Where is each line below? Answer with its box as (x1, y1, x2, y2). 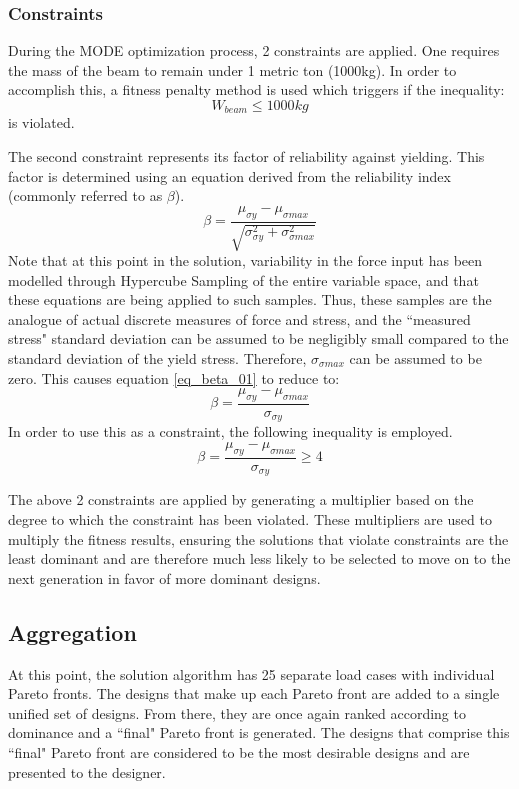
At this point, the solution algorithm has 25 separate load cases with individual (8, 663, 495, 684)
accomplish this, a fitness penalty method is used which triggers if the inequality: (8, 79, 505, 100)
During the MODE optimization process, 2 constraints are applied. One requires (8, 40, 500, 61)
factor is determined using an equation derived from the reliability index (8, 165, 451, 186)
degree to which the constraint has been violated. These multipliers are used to (8, 508, 492, 529)
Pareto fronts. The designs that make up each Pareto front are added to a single (8, 683, 500, 704)
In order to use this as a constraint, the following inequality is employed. (8, 421, 453, 442)
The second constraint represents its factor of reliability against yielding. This (8, 146, 485, 167)
